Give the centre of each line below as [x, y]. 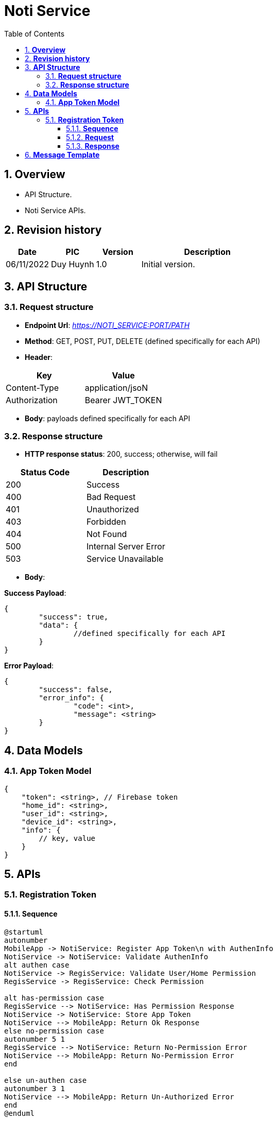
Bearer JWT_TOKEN [123, 400]
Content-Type [32, 387]
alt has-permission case [54, 998]
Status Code [45, 472]
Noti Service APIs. [55, 210]
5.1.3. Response [93, 146]
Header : [39, 357]
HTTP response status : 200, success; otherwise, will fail [121, 454]
